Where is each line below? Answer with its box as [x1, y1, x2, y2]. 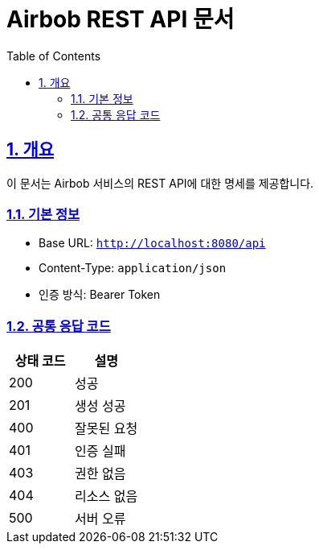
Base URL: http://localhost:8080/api [39, 236, 266, 250]
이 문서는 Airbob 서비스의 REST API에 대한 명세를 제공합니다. [6, 176, 314, 190]
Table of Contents [6, 48, 101, 63]
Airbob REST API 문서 [6, 6, 235, 33]
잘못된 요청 [75, 420, 138, 437]
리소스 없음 [75, 488, 138, 505]
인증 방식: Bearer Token [39, 287, 161, 302]
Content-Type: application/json [39, 261, 227, 275]
